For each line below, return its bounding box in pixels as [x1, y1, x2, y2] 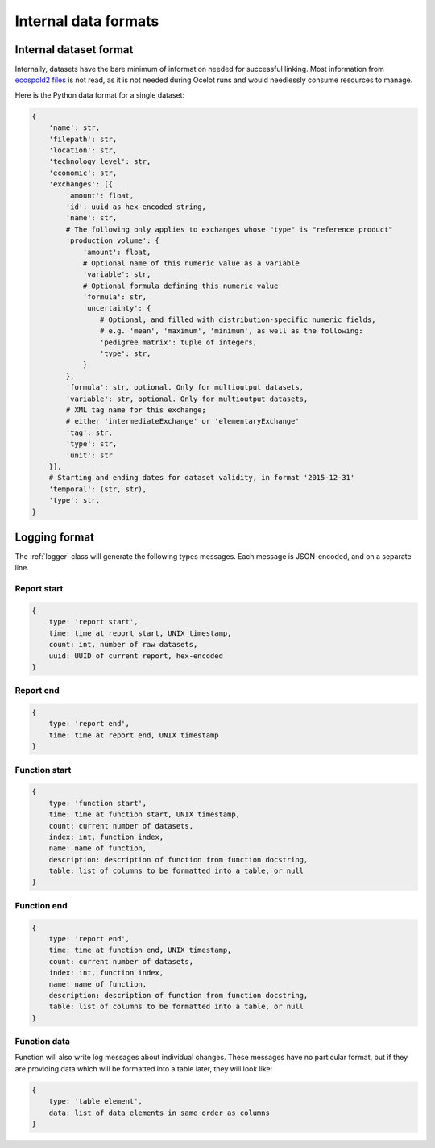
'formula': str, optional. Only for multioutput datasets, [65, 383, 304, 392]
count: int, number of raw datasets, [48, 640, 198, 649]
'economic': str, [48, 168, 118, 177]
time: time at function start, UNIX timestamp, [48, 810, 241, 819]
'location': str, [48, 146, 118, 155]
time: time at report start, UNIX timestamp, [48, 628, 232, 637]
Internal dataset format [14, 43, 134, 56]
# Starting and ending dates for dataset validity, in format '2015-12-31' [48, 473, 355, 482]
